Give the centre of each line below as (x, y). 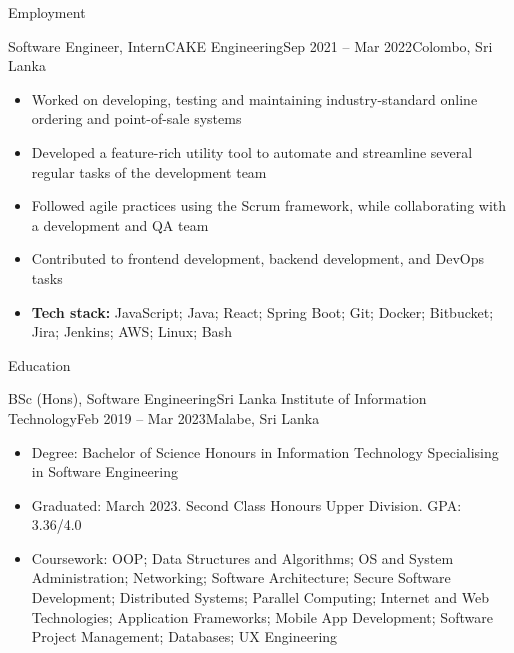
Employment (47, 12)
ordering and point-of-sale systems (136, 118)
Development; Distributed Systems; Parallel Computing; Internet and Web (260, 597)
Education (39, 364)
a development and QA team (120, 224)
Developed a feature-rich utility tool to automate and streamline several (252, 151)
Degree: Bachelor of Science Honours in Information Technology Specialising (265, 451)
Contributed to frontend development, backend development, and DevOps (258, 258)
